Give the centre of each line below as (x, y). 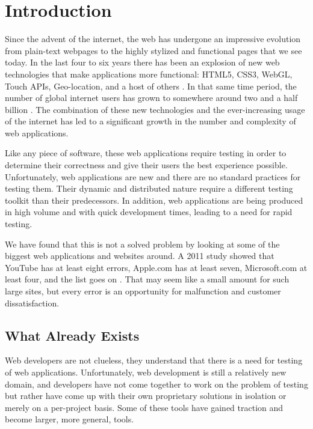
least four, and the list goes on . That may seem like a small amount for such (147, 279)
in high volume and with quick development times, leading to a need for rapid (149, 212)
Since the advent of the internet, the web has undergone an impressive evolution (153, 39)
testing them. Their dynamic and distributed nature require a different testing (149, 188)
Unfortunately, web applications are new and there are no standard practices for (153, 176)
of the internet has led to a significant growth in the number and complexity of (150, 121)
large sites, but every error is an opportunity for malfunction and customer (143, 291)
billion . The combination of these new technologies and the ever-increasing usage (155, 109)
